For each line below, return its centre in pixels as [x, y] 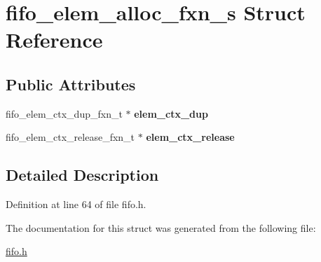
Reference [54, 40]
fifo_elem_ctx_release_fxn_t [70, 137]
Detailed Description [82, 175]
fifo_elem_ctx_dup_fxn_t [64, 113]
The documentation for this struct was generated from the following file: [161, 227]
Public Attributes [71, 84]
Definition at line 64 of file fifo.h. [76, 204]
